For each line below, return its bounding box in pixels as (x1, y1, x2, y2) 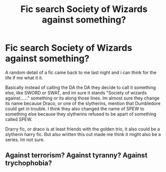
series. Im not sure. (5, 136, 45, 142)
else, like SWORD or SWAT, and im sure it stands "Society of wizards (5, 89, 147, 95)
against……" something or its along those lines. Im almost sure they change (5, 95, 160, 101)
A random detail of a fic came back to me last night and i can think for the (5, 69, 156, 75)
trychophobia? (5, 159, 52, 167)
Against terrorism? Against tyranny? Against (5, 151, 147, 159)
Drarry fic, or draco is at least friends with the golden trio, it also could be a (5, 126, 160, 132)
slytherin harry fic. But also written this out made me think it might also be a (5, 131, 161, 137)
